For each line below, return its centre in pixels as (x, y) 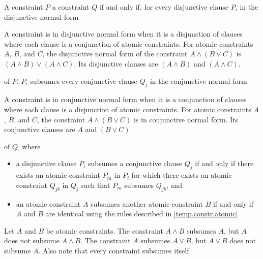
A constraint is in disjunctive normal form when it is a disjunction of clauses (123, 34)
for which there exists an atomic (182, 175)
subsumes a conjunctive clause (135, 163)
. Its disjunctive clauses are (116, 63)
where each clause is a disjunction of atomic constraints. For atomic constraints (128, 109)
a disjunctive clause (46, 163)
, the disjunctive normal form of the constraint (115, 54)
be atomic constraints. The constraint (105, 230)
